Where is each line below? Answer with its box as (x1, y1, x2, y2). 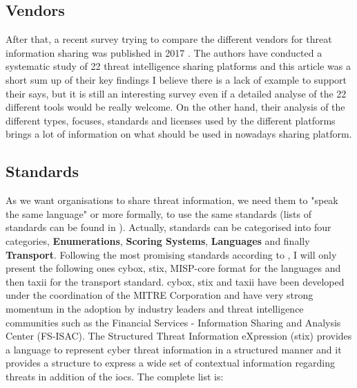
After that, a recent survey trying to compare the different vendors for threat (6, 32, 332, 46)
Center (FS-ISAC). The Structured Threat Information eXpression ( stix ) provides (6, 329, 352, 343)
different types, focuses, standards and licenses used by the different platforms (6, 113, 336, 127)
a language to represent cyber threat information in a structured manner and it (6, 342, 342, 356)
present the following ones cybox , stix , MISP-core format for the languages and (6, 261, 341, 275)
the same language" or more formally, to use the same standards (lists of (6, 206, 312, 221)
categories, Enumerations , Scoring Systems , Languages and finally (6, 233, 310, 248)
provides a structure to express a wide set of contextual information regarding (6, 355, 336, 370)
